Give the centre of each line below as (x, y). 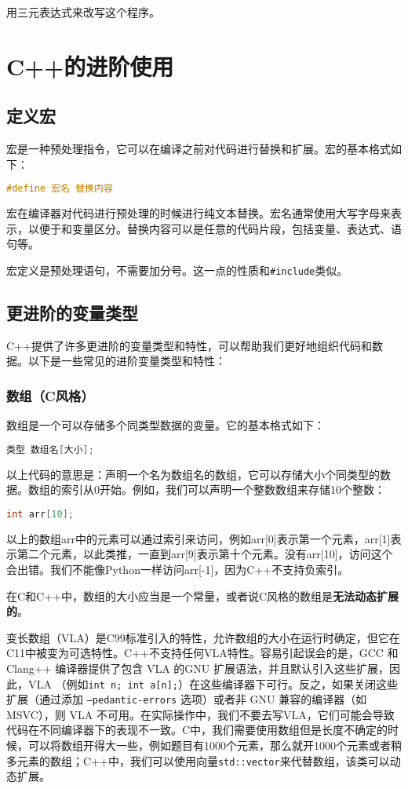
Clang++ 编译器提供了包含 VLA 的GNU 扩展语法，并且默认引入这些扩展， (198, 668)
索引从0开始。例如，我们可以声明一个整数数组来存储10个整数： (223, 489)
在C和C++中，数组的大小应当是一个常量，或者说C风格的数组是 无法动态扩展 (203, 595)
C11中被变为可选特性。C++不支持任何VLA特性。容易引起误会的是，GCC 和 (202, 653)
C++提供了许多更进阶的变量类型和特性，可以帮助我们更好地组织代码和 (189, 345)
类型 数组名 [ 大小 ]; (50, 449)
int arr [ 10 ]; (40, 514)
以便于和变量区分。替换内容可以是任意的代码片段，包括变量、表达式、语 (215, 228)
